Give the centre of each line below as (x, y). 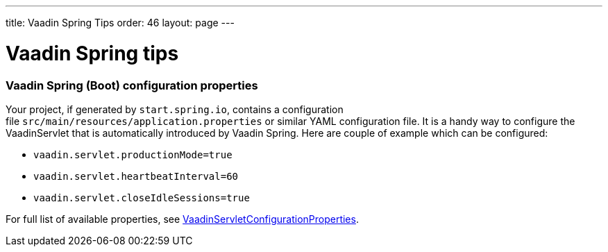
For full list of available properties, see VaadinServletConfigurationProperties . (182, 219)
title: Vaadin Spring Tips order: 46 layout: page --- (120, 23)
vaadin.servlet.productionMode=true (133, 154)
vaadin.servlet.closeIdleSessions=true (142, 198)
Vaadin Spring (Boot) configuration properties (132, 85)
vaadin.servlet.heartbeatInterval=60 (136, 176)
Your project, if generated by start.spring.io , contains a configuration (175, 109)
